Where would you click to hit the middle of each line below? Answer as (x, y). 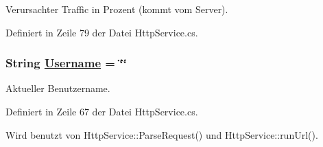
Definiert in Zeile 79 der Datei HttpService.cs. (102, 32)
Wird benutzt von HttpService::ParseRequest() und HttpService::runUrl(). (162, 134)
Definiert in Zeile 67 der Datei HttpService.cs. (102, 111)
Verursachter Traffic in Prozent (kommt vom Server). (117, 9)
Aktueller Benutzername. (58, 88)
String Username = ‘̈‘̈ (66, 63)
